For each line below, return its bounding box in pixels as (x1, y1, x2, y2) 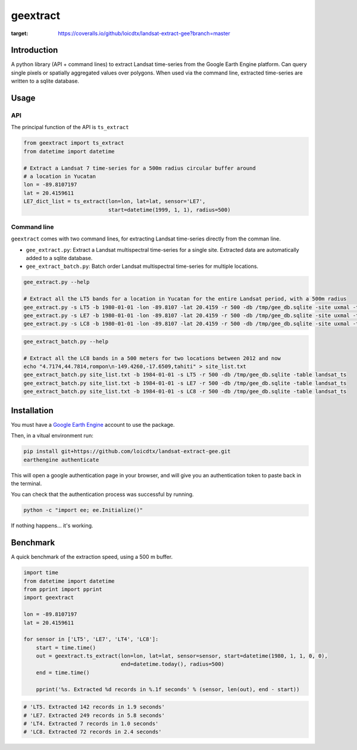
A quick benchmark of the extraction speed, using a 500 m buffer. (11, 554, 173, 561)
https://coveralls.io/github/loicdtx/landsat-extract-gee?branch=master (58, 30, 230, 37)
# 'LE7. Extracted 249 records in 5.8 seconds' (23, 712, 165, 718)
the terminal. (11, 480, 42, 487)
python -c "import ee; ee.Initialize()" (23, 507, 143, 514)
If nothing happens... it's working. (11, 522, 93, 529)
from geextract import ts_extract (23, 140, 124, 146)
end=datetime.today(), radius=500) (120, 661, 225, 668)
